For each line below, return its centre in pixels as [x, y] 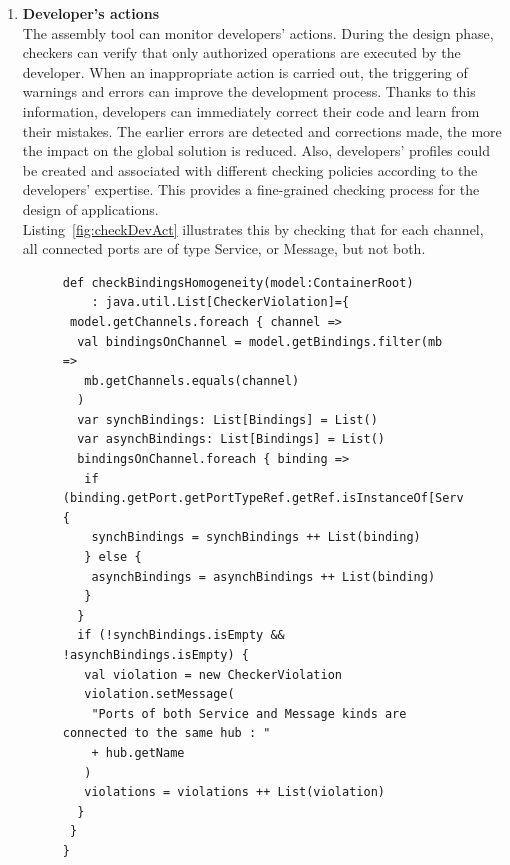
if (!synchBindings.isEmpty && [181, 635]
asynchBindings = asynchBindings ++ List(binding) [263, 576]
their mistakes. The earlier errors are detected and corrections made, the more [262, 130]
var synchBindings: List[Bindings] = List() [227, 419]
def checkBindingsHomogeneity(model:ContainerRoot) [238, 282]
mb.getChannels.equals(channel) [192, 380]
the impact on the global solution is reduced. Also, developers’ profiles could [256, 150]
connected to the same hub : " [166, 733]
